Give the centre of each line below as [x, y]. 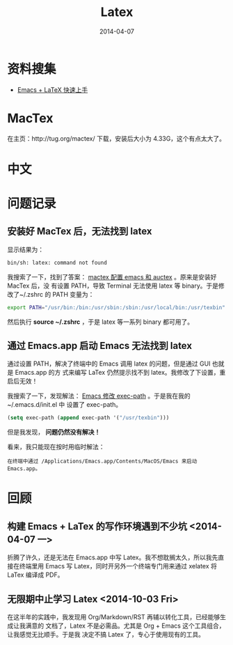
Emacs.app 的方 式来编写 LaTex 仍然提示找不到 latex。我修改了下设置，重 [120, 373]
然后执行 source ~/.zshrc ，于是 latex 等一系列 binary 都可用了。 [100, 322]
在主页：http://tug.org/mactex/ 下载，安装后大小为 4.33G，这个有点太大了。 [116, 138]
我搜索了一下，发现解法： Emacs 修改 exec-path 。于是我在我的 [99, 396]
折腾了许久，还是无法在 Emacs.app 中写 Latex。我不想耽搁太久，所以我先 [113, 557]
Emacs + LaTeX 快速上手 [53, 90]
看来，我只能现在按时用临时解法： [56, 447]
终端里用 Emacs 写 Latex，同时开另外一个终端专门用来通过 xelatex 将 [118, 566]
